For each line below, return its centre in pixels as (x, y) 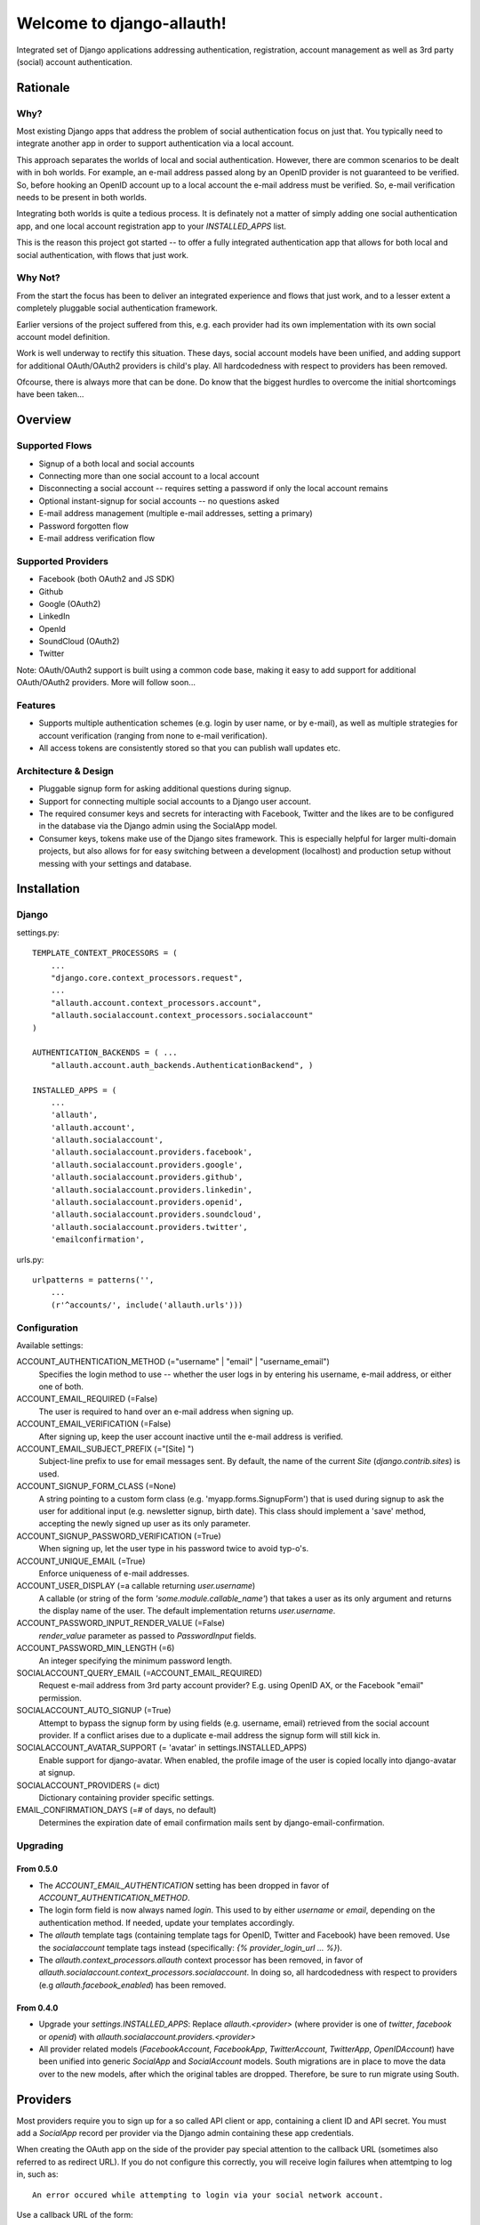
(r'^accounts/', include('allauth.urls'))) (147, 1305)
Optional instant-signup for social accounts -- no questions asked (159, 501)
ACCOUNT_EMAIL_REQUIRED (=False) (87, 1399)
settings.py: (38, 932)
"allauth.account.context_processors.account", (156, 1003)
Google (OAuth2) (70, 603)
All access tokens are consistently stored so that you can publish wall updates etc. (190, 748)
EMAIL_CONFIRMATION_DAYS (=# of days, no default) (116, 1810)
